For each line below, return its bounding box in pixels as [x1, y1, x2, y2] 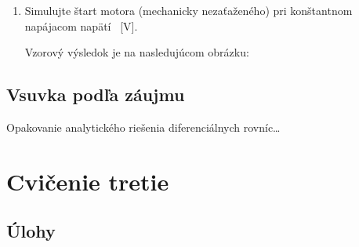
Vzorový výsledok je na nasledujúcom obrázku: [24, 44, 249, 60]
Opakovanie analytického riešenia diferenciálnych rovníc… [6, 118, 281, 135]
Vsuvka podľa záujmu [6, 82, 185, 107]
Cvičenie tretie [6, 165, 169, 197]
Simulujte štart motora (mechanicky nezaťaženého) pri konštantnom [24, 2, 353, 18]
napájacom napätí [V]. [24, 17, 138, 34]
